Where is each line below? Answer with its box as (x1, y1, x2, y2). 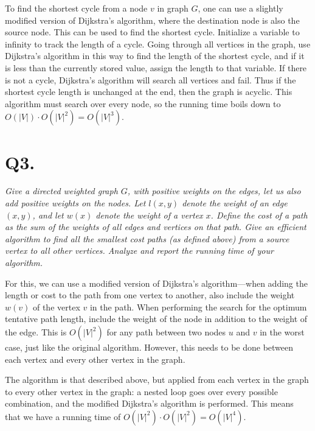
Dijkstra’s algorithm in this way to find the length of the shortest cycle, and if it (5, 49, 305, 62)
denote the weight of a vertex (95, 208, 203, 221)
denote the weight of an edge (182, 197, 288, 209)
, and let (32, 208, 64, 221)
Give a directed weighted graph (5, 184, 118, 197)
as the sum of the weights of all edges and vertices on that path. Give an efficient (5, 220, 306, 233)
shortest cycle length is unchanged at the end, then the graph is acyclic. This (5, 85, 292, 98)
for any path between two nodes (106, 326, 226, 338)
